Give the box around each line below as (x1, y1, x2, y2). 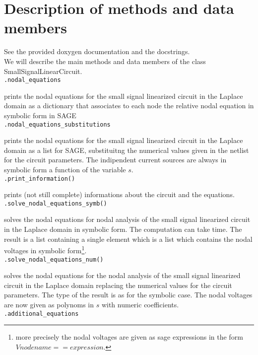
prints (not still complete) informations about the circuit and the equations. (4, 189, 235, 200)
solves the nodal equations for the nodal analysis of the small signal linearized (4, 270, 241, 281)
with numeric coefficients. (101, 299, 179, 309)
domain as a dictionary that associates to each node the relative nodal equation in (4, 100, 254, 111)
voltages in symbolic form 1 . (4, 244, 87, 255)
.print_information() (4, 175, 75, 182)
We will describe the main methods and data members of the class (4, 56, 206, 66)
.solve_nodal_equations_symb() (4, 200, 107, 207)
